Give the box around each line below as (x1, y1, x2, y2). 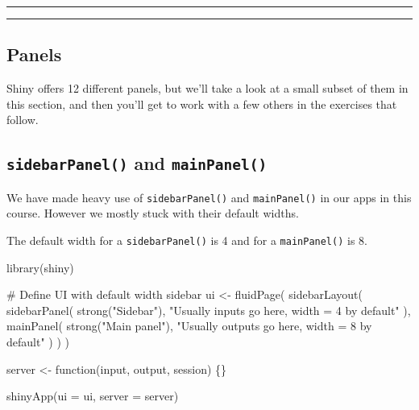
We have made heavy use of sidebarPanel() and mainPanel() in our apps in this (6, 188, 412, 205)
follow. (6, 111, 39, 128)
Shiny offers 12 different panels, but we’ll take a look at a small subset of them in (6, 80, 409, 97)
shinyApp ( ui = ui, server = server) (6, 387, 179, 404)
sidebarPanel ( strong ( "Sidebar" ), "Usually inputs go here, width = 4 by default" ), (6, 301, 411, 318)
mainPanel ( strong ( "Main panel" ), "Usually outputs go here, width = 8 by (6, 317, 372, 334)
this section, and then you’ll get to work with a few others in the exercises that (6, 95, 397, 112)
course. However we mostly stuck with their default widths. (6, 205, 299, 222)
